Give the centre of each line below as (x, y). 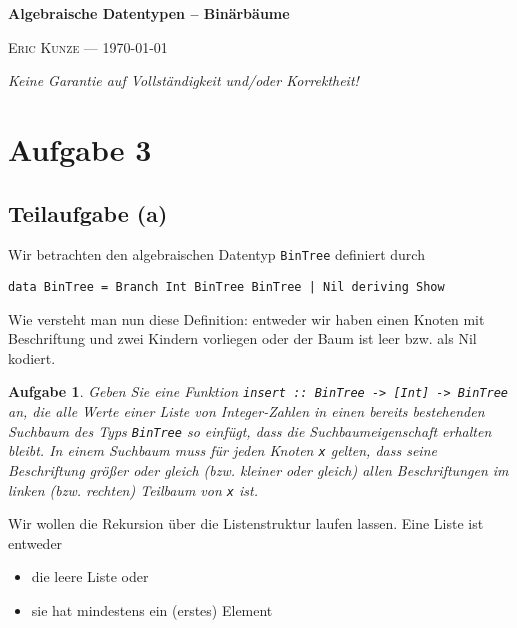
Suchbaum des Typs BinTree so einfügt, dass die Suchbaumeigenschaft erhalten (250, 430)
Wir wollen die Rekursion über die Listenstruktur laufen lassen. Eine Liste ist (246, 523)
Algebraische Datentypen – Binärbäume (149, 13)
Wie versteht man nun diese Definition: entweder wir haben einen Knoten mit (246, 318)
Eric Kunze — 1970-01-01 (88, 46)
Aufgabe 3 (80, 148)
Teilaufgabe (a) (88, 212)
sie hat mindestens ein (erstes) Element (152, 610)
